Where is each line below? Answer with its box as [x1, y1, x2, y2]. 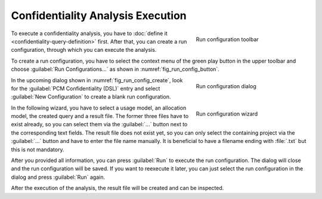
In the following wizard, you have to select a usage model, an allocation [11, 104, 187, 111]
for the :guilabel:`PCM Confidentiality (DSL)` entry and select [11, 85, 160, 92]
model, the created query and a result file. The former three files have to [11, 113, 189, 120]
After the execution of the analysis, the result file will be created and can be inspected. [11, 185, 224, 192]
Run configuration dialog [196, 83, 256, 90]
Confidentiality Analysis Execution [11, 9, 187, 22]
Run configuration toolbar [196, 36, 259, 43]
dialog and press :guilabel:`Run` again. [11, 173, 106, 181]
